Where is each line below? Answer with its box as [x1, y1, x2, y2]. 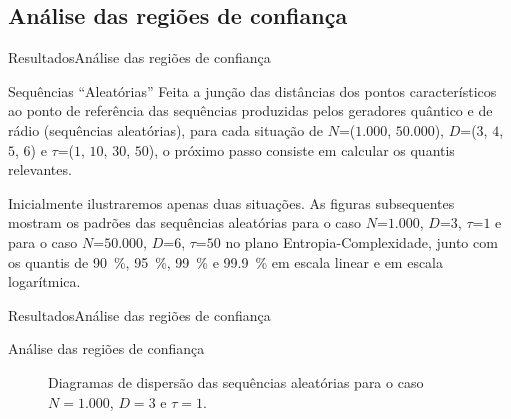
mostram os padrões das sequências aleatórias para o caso [8, 212, 362, 233]
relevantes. [8, 159, 72, 180]
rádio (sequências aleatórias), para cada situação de [8, 119, 324, 140]
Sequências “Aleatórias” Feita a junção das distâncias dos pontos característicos [8, 80, 497, 101]
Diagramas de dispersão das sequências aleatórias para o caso [48, 371, 424, 392]
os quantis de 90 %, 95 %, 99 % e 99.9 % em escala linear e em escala [8, 251, 444, 272]
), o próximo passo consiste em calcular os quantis [148, 139, 455, 160]
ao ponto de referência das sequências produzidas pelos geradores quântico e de [8, 100, 493, 121]
